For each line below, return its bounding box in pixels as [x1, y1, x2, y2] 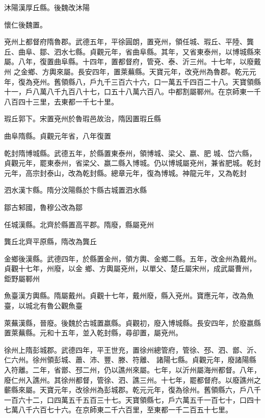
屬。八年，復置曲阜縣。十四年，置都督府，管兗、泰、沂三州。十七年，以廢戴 [4, 56, 261, 67]
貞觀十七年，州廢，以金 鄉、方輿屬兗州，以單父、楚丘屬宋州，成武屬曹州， [4, 263, 256, 274]
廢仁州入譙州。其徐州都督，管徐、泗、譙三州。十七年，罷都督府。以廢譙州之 [4, 374, 261, 385]
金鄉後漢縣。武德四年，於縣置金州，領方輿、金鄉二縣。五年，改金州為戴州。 [4, 253, 261, 264]
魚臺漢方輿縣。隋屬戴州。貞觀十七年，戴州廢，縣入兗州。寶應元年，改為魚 [4, 290, 254, 301]
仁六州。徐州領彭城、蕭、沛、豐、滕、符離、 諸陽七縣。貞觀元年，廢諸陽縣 [4, 354, 256, 365]
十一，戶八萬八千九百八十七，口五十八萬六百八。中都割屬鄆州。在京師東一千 [4, 86, 261, 97]
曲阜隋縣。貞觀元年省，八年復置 [4, 130, 111, 141]
